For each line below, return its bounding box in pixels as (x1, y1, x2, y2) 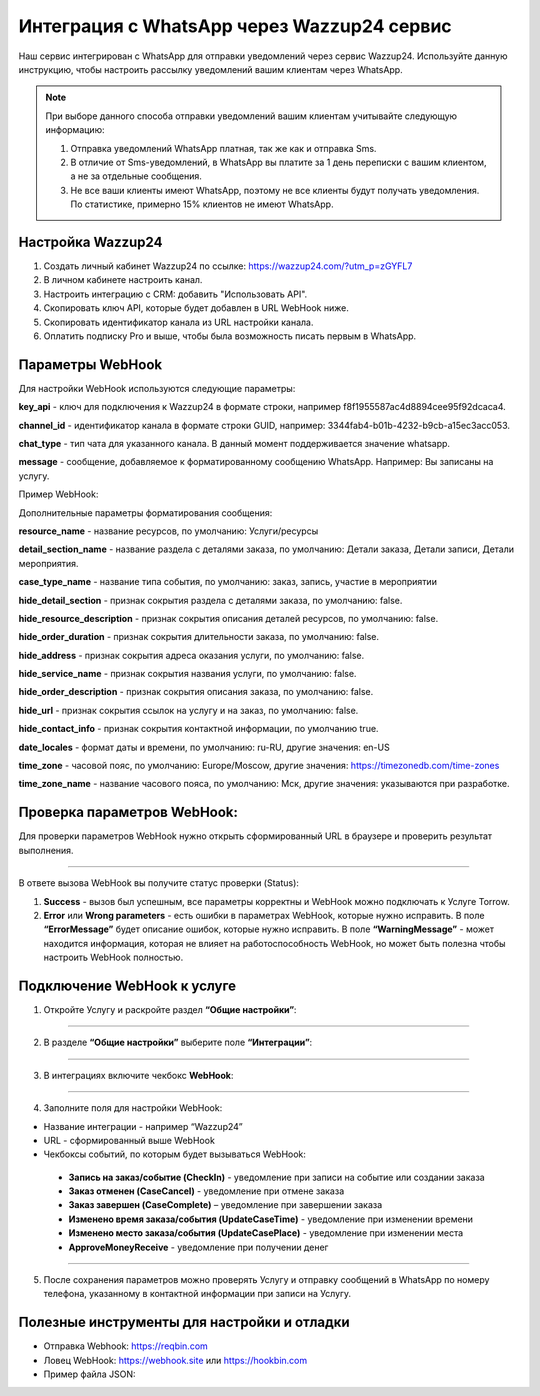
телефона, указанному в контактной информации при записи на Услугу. (43, 1288, 352, 1300)
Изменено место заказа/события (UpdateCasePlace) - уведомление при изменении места (68, 1227, 464, 1239)
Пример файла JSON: (43, 1368, 136, 1380)
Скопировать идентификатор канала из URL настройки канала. (43, 316, 314, 328)
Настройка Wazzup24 (18, 233, 163, 250)
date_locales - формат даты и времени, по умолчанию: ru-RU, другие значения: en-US (18, 741, 390, 753)
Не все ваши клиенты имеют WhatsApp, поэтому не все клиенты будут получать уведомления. (70, 184, 480, 196)
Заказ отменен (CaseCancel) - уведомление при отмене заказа (68, 1185, 345, 1197)
